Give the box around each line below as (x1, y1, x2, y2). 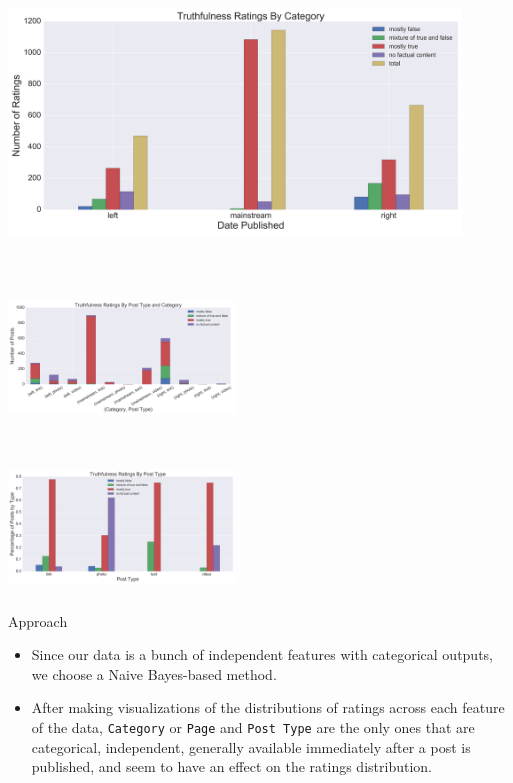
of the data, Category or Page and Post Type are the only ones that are (31, 717, 475, 738)
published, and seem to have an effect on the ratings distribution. (31, 756, 432, 777)
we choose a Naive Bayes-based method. (31, 663, 277, 684)
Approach (8, 610, 68, 631)
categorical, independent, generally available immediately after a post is (31, 736, 471, 757)
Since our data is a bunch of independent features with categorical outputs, (31, 644, 494, 665)
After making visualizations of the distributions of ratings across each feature (31, 697, 505, 718)
